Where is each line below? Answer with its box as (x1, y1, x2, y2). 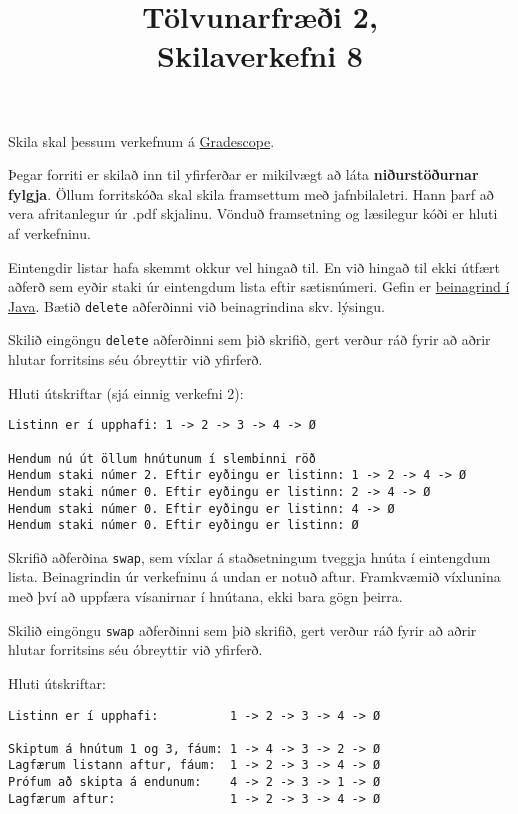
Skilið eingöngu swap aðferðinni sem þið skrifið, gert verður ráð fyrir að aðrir (8, 619, 477, 640)
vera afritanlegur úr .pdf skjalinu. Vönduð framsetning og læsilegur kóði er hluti (8, 203, 498, 224)
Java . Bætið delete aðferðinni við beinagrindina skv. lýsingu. (8, 295, 385, 316)
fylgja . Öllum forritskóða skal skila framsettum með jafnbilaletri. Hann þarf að (8, 183, 494, 204)
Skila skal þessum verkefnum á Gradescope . (8, 130, 275, 151)
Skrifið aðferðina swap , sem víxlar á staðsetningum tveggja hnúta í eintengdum (8, 546, 491, 567)
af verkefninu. (8, 222, 91, 243)
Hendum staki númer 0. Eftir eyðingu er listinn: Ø (8, 518, 359, 533)
